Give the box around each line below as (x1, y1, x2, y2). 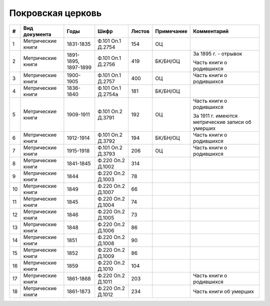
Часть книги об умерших (192, 288, 254, 295)
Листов (131, 27, 150, 34)
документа (23, 30, 51, 37)
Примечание (155, 27, 187, 34)
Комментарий (192, 27, 229, 34)
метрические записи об (192, 118, 252, 125)
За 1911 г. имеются (192, 112, 238, 119)
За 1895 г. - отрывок (192, 50, 242, 57)
